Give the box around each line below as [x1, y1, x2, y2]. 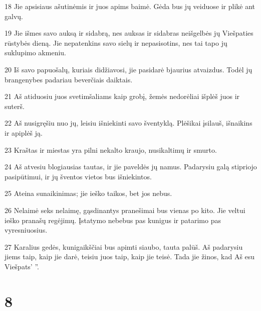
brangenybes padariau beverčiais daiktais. [5, 74, 133, 84]
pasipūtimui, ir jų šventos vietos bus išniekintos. [5, 171, 152, 181]
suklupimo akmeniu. [5, 47, 66, 58]
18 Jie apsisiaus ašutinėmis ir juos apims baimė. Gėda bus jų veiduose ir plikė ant [5, 1, 255, 11]
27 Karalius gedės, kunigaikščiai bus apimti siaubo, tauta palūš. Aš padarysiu [5, 241, 243, 252]
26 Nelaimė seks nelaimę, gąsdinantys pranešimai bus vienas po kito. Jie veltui [5, 204, 245, 215]
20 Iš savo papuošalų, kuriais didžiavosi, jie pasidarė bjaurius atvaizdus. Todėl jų [5, 64, 252, 74]
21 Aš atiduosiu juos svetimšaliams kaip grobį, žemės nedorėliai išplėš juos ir [5, 91, 240, 101]
